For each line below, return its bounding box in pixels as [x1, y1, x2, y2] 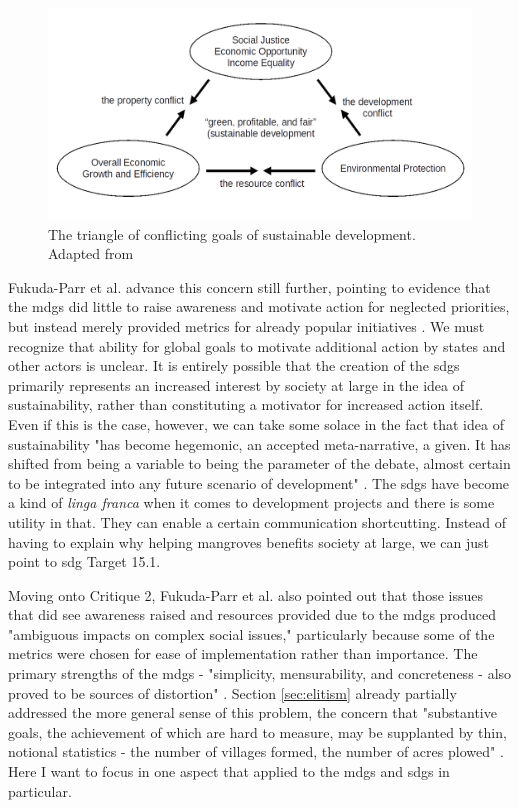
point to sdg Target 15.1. [8, 551, 161, 572]
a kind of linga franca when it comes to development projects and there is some [8, 492, 495, 513]
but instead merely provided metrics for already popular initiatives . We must [8, 315, 485, 336]
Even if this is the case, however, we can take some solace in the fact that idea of [8, 413, 504, 434]
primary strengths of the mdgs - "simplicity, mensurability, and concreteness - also [8, 663, 512, 684]
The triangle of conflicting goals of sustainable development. [48, 223, 416, 244]
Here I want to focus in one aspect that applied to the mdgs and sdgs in [8, 761, 450, 782]
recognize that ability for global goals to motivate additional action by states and [8, 335, 506, 356]
